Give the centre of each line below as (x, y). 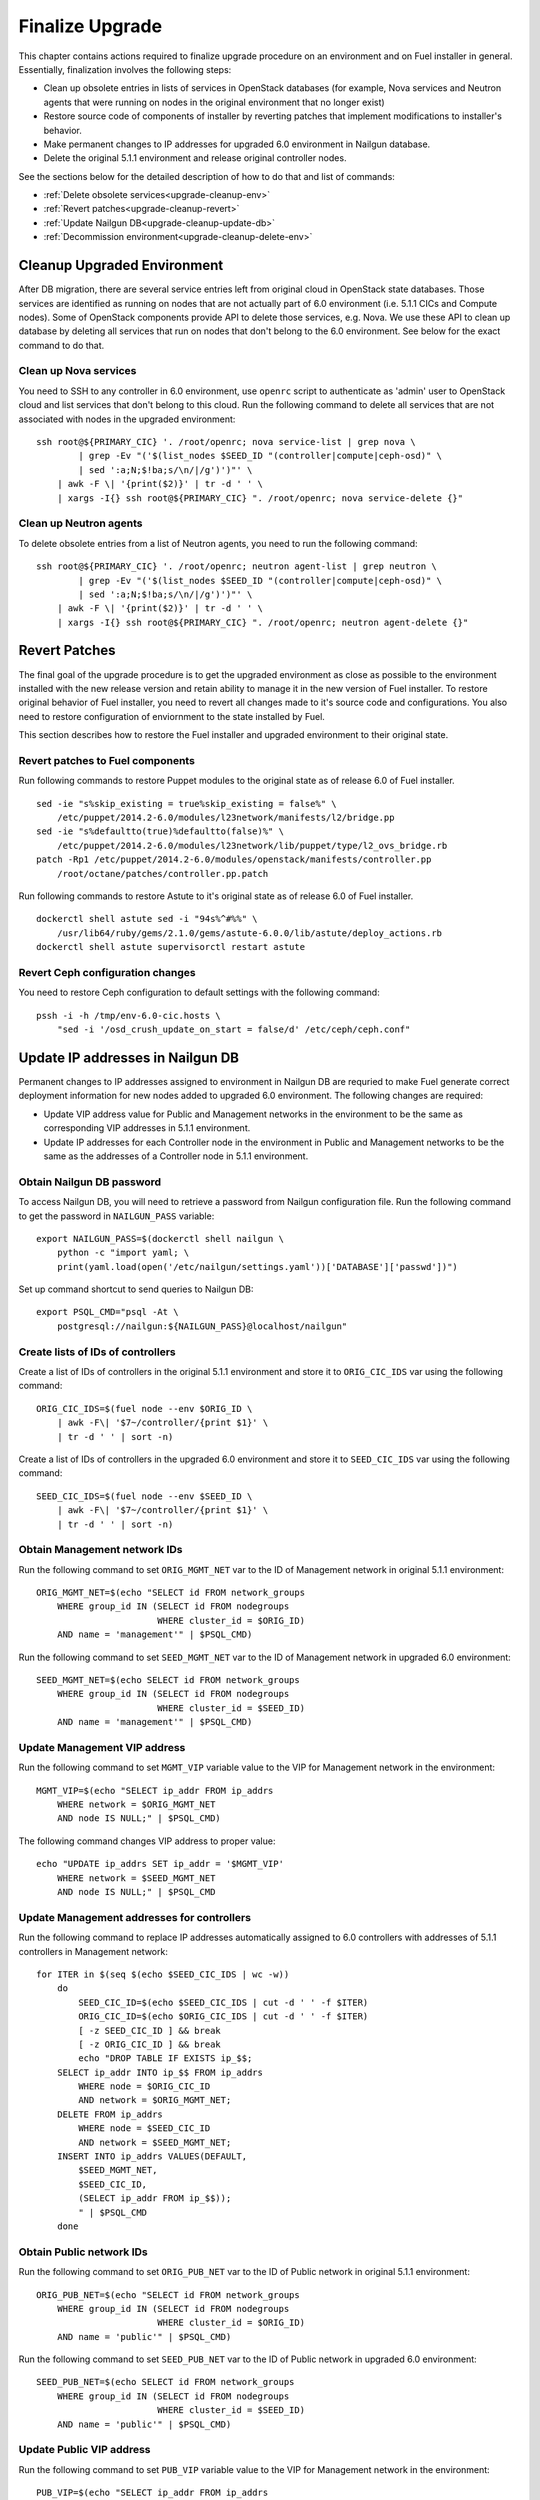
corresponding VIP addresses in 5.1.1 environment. (147, 1128)
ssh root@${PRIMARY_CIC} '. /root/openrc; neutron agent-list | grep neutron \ (236, 566)
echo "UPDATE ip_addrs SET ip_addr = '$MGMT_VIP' (160, 1864)
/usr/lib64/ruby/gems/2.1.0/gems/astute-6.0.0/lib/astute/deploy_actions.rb (249, 933)
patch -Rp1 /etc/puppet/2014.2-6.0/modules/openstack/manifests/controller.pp (234, 859)
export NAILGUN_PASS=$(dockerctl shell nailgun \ (160, 1238)
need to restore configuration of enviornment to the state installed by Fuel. (171, 716)
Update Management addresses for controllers (135, 1917)
